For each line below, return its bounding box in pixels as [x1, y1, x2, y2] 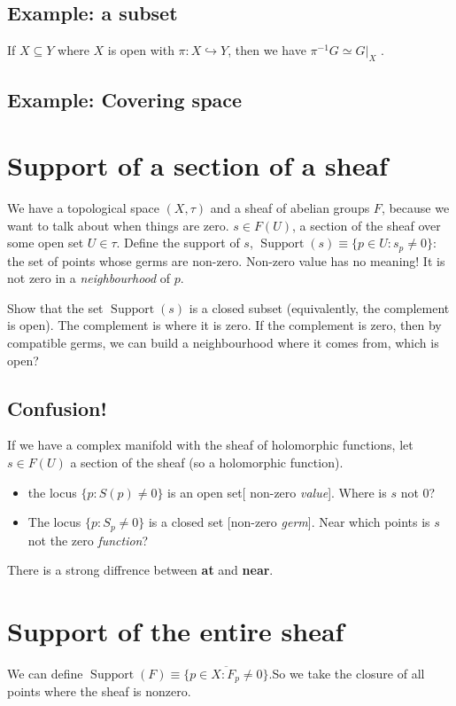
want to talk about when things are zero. [7, 216, 229, 234]
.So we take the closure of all [268, 663, 425, 682]
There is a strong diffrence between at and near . [7, 561, 274, 579]
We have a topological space [7, 198, 159, 216]
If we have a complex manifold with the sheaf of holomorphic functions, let [7, 435, 413, 454]
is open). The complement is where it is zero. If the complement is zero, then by [7, 316, 442, 334]
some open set [7, 233, 84, 252]
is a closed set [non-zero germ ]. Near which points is [148, 513, 430, 531]
